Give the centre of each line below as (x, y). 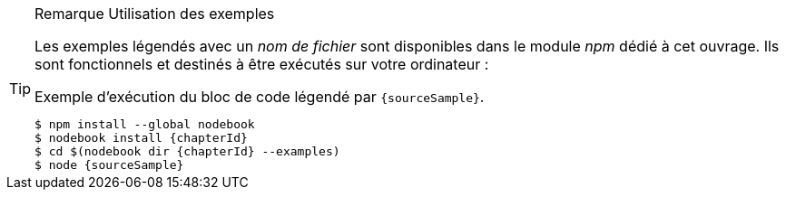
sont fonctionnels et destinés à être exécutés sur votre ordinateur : (262, 64)
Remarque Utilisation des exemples (155, 14)
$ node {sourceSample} (109, 165)
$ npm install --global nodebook (145, 124)
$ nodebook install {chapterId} (141, 138)
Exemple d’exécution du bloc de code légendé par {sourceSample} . (260, 97)
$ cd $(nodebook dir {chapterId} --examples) (187, 151)
